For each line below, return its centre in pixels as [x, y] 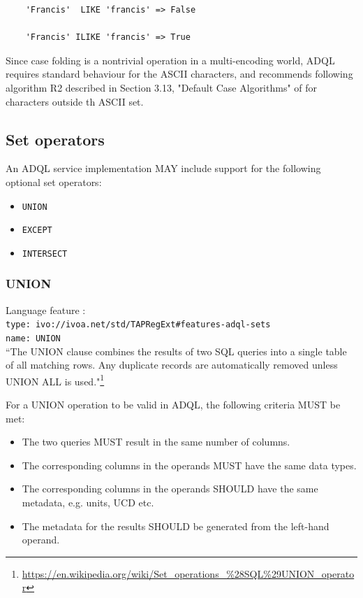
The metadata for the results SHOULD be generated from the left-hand [176, 526]
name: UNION [33, 338]
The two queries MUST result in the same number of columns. [156, 442]
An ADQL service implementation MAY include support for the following [163, 168]
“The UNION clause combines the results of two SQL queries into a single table [176, 351]
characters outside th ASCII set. [75, 101]
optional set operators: [54, 181]
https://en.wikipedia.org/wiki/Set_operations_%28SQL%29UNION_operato [188, 573]
